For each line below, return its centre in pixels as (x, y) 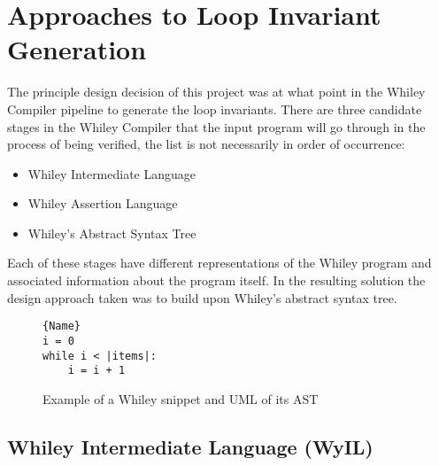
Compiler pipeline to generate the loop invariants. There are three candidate (215, 109)
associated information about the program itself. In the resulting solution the (216, 280)
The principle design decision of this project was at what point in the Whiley (216, 92)
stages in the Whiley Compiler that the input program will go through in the (216, 126)
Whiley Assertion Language (103, 203)
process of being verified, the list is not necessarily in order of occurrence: (206, 144)
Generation (77, 49)
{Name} (62, 326)
